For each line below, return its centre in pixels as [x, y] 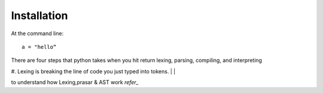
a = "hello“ [39, 47]
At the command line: [37, 33]
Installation [39, 15]
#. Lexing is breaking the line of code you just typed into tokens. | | [93, 71]
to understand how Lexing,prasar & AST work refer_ [75, 82]
